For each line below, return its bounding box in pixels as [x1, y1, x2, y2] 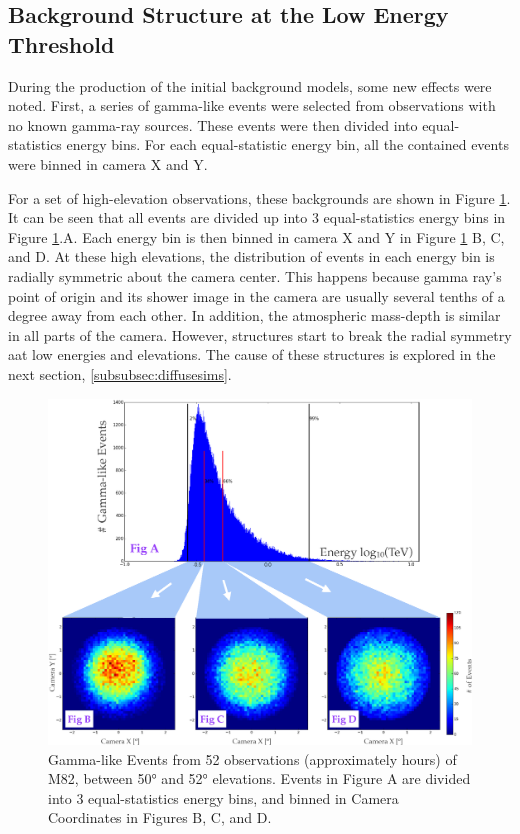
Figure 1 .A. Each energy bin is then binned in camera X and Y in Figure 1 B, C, [8, 226, 505, 247]
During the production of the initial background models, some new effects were [8, 75, 492, 96]
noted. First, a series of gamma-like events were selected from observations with [8, 95, 496, 116]
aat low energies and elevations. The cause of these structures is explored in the [8, 344, 496, 365]
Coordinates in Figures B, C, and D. [48, 807, 272, 828]
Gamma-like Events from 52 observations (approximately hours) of [48, 748, 457, 769]
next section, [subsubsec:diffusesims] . [8, 363, 232, 384]
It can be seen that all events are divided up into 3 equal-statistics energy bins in [8, 207, 506, 228]
